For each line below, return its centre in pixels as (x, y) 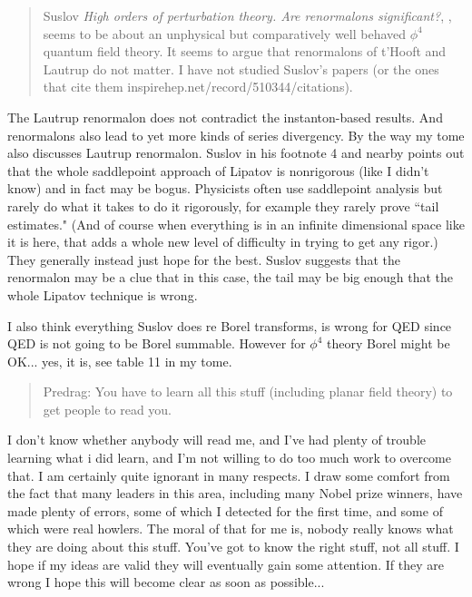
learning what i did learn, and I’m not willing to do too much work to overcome (229, 458)
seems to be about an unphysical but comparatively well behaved (225, 33)
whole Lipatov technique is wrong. (103, 294)
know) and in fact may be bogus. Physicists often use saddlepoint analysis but (225, 188)
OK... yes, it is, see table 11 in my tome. (120, 361)
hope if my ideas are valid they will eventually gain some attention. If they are (226, 564)
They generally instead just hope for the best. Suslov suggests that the (204, 259)
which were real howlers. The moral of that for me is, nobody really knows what (231, 528)
